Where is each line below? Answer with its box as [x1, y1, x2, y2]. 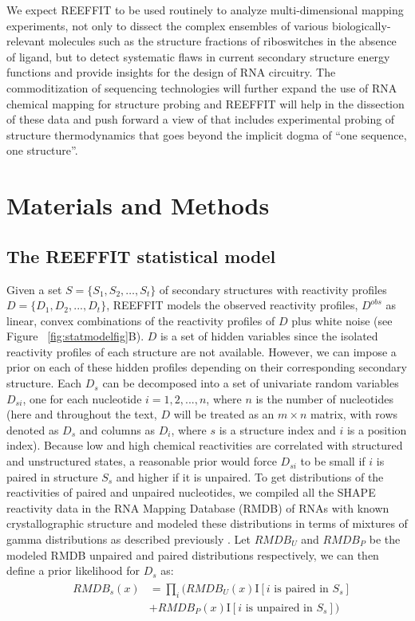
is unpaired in [245, 602, 313, 614]
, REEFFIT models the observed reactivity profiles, [106, 297, 358, 313]
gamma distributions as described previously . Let [6, 531, 251, 548]
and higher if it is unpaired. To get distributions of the [116, 468, 384, 485]
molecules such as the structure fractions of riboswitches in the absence [48, 33, 397, 49]
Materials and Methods [6, 189, 270, 222]
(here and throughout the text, [6, 406, 157, 423]
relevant [6, 33, 45, 49]
